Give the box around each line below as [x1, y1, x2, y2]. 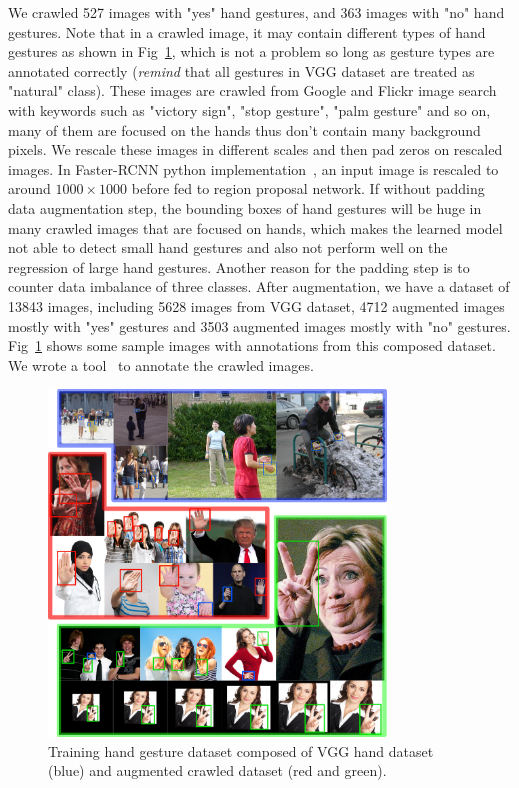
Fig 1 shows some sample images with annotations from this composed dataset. [8, 335, 496, 356]
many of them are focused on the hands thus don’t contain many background [8, 119, 481, 140]
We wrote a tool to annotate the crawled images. [8, 354, 314, 375]
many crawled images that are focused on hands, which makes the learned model [8, 217, 503, 238]
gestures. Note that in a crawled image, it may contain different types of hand [8, 21, 486, 42]
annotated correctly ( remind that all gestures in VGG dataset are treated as [8, 60, 475, 81]
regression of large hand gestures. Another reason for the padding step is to [8, 256, 470, 277]
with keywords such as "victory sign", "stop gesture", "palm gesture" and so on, [8, 99, 491, 120]
